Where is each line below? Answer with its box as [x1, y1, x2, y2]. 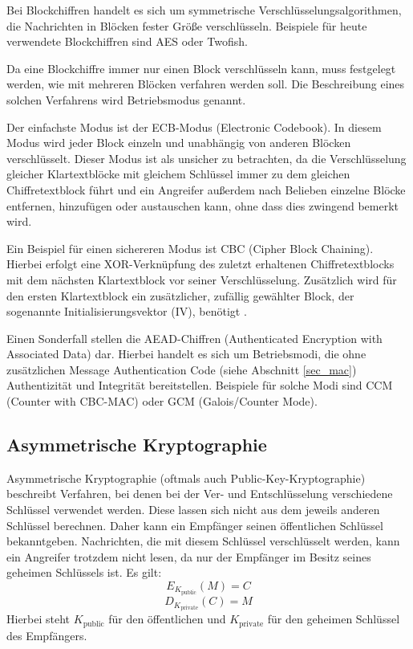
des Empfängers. [6, 627, 87, 643]
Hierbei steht [6, 610, 71, 627]
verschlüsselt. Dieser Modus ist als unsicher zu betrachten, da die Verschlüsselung [6, 149, 407, 166]
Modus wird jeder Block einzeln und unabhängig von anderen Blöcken [6, 134, 351, 151]
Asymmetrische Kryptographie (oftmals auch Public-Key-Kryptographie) [6, 469, 366, 486]
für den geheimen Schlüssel [267, 610, 400, 627]
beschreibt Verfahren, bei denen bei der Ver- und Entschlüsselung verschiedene [6, 485, 393, 502]
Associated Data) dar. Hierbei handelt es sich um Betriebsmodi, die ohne [6, 345, 366, 362]
